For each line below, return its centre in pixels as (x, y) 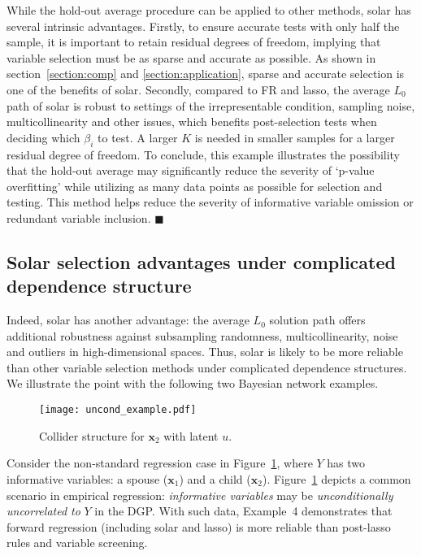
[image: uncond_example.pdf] (118, 410)
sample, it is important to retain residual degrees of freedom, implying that (194, 42)
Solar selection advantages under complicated (201, 261)
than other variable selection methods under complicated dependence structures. (207, 367)
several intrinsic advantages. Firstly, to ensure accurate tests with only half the (203, 26)
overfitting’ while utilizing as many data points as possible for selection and (195, 186)
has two (346, 463)
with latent (191, 435)
